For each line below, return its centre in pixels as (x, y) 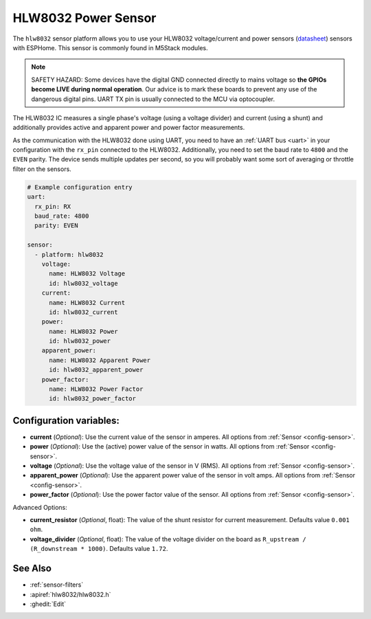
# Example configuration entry (80, 187)
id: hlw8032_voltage (83, 283)
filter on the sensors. (42, 169)
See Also (32, 569)
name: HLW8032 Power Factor (96, 389)
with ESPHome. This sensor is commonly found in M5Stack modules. (110, 47)
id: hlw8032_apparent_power (96, 370)
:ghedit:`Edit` (48, 604)
